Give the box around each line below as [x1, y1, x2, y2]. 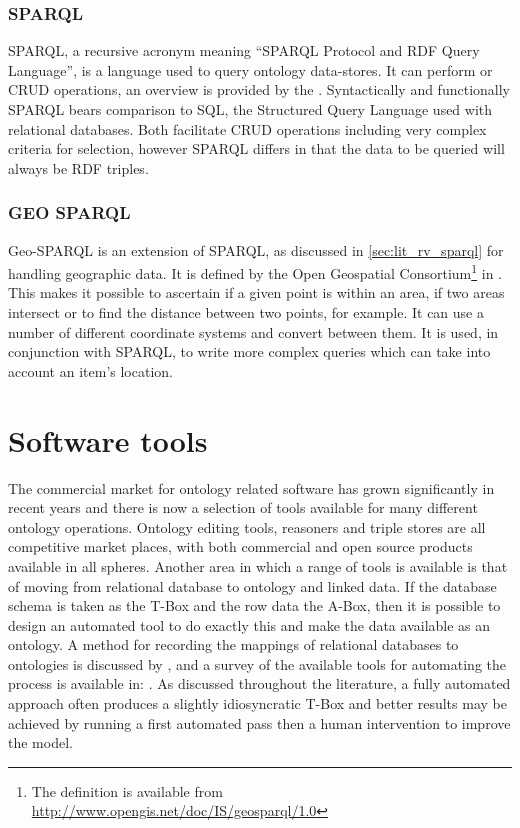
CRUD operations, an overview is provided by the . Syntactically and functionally [8, 79, 510, 100]
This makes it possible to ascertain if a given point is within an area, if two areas [8, 282, 505, 303]
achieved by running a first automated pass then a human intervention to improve [8, 712, 511, 733]
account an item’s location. [8, 360, 173, 381]
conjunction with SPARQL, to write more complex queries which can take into [8, 341, 491, 362]
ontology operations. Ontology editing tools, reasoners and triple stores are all [8, 516, 486, 537]
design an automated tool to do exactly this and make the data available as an [8, 614, 491, 635]
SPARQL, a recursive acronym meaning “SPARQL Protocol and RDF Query [8, 40, 480, 61]
